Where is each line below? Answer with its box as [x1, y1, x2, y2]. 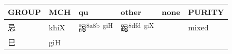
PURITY [188, 6, 224, 17]
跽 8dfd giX [120, 21, 154, 34]
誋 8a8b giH [78, 21, 113, 34]
